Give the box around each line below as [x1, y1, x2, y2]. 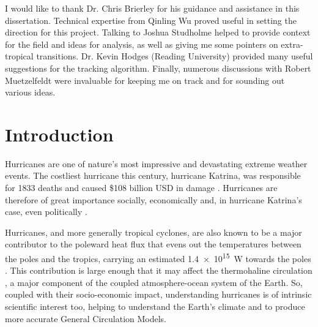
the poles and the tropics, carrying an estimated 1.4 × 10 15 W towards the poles [5, 250, 311, 265]
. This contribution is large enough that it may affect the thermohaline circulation [5, 264, 312, 277]
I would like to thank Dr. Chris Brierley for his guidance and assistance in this [5, 2, 300, 14]
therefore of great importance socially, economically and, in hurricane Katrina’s [5, 193, 302, 206]
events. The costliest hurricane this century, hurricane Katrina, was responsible [5, 169, 301, 182]
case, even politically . [5, 205, 87, 218]
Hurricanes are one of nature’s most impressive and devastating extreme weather [5, 157, 308, 170]
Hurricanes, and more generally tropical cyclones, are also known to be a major [5, 225, 302, 238]
